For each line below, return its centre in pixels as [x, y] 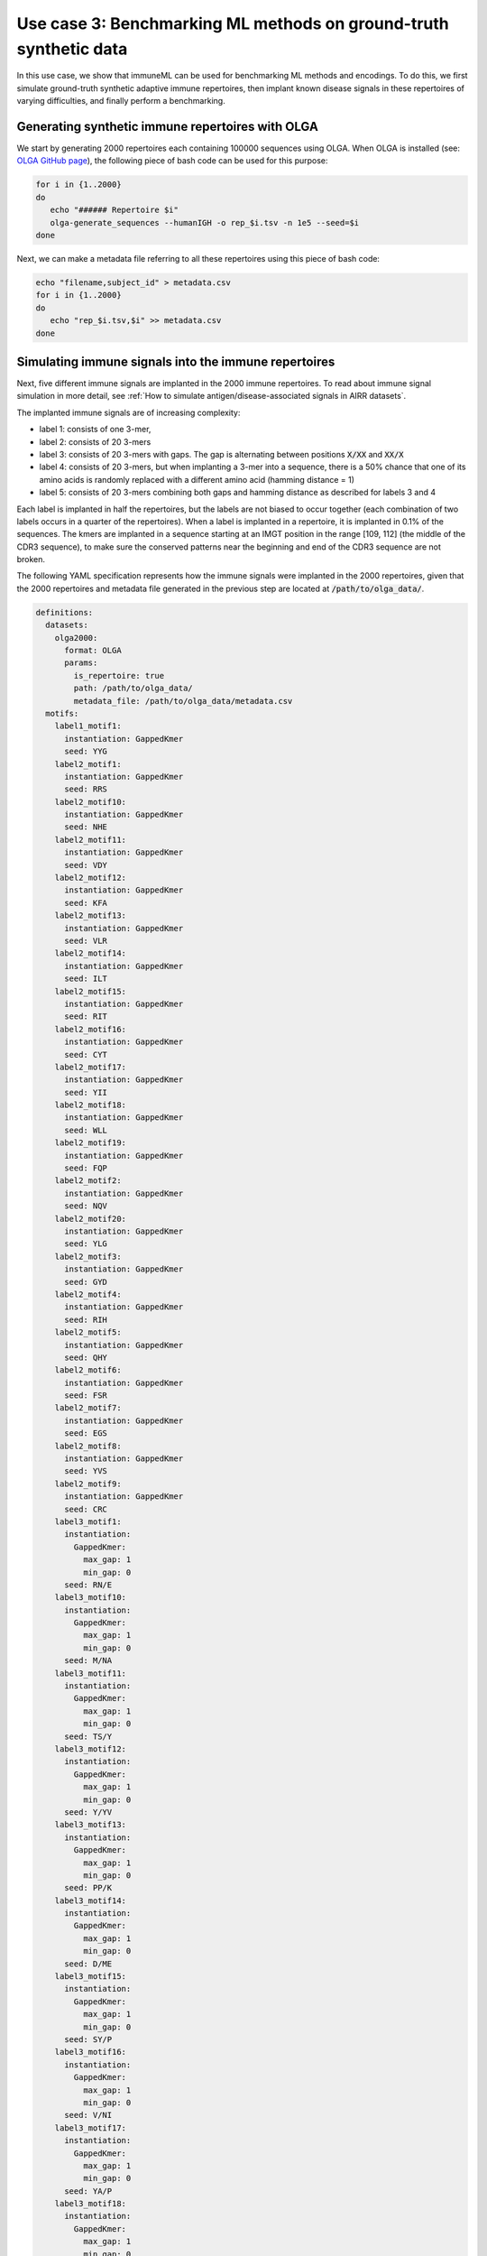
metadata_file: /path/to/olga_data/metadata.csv [183, 701]
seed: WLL [86, 1130]
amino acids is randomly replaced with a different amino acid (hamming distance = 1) [197, 479]
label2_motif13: [90, 915]
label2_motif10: [90, 802]
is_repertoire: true [119, 675]
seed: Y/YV [88, 1812]
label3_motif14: [90, 1900]
